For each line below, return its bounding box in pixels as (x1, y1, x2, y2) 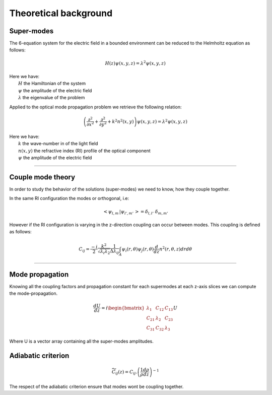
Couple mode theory (9, 173, 76, 181)
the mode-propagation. (9, 290, 58, 297)
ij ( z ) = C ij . (115, 369, 138, 376)
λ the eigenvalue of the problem (18, 95, 85, 101)
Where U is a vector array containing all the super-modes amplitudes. (9, 338, 154, 345)
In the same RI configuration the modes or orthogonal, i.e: (9, 195, 129, 202)
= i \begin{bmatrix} (101, 305, 145, 311)
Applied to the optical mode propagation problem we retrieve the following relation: (9, 104, 182, 110)
